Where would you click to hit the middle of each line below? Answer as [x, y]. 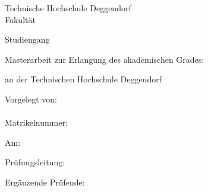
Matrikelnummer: [36, 122]
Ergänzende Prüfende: [45, 182]
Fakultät [20, 19]
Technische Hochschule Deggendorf [68, 8]
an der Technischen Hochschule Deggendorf [83, 79]
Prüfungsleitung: [35, 162]
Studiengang [27, 39]
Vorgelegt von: [31, 99]
